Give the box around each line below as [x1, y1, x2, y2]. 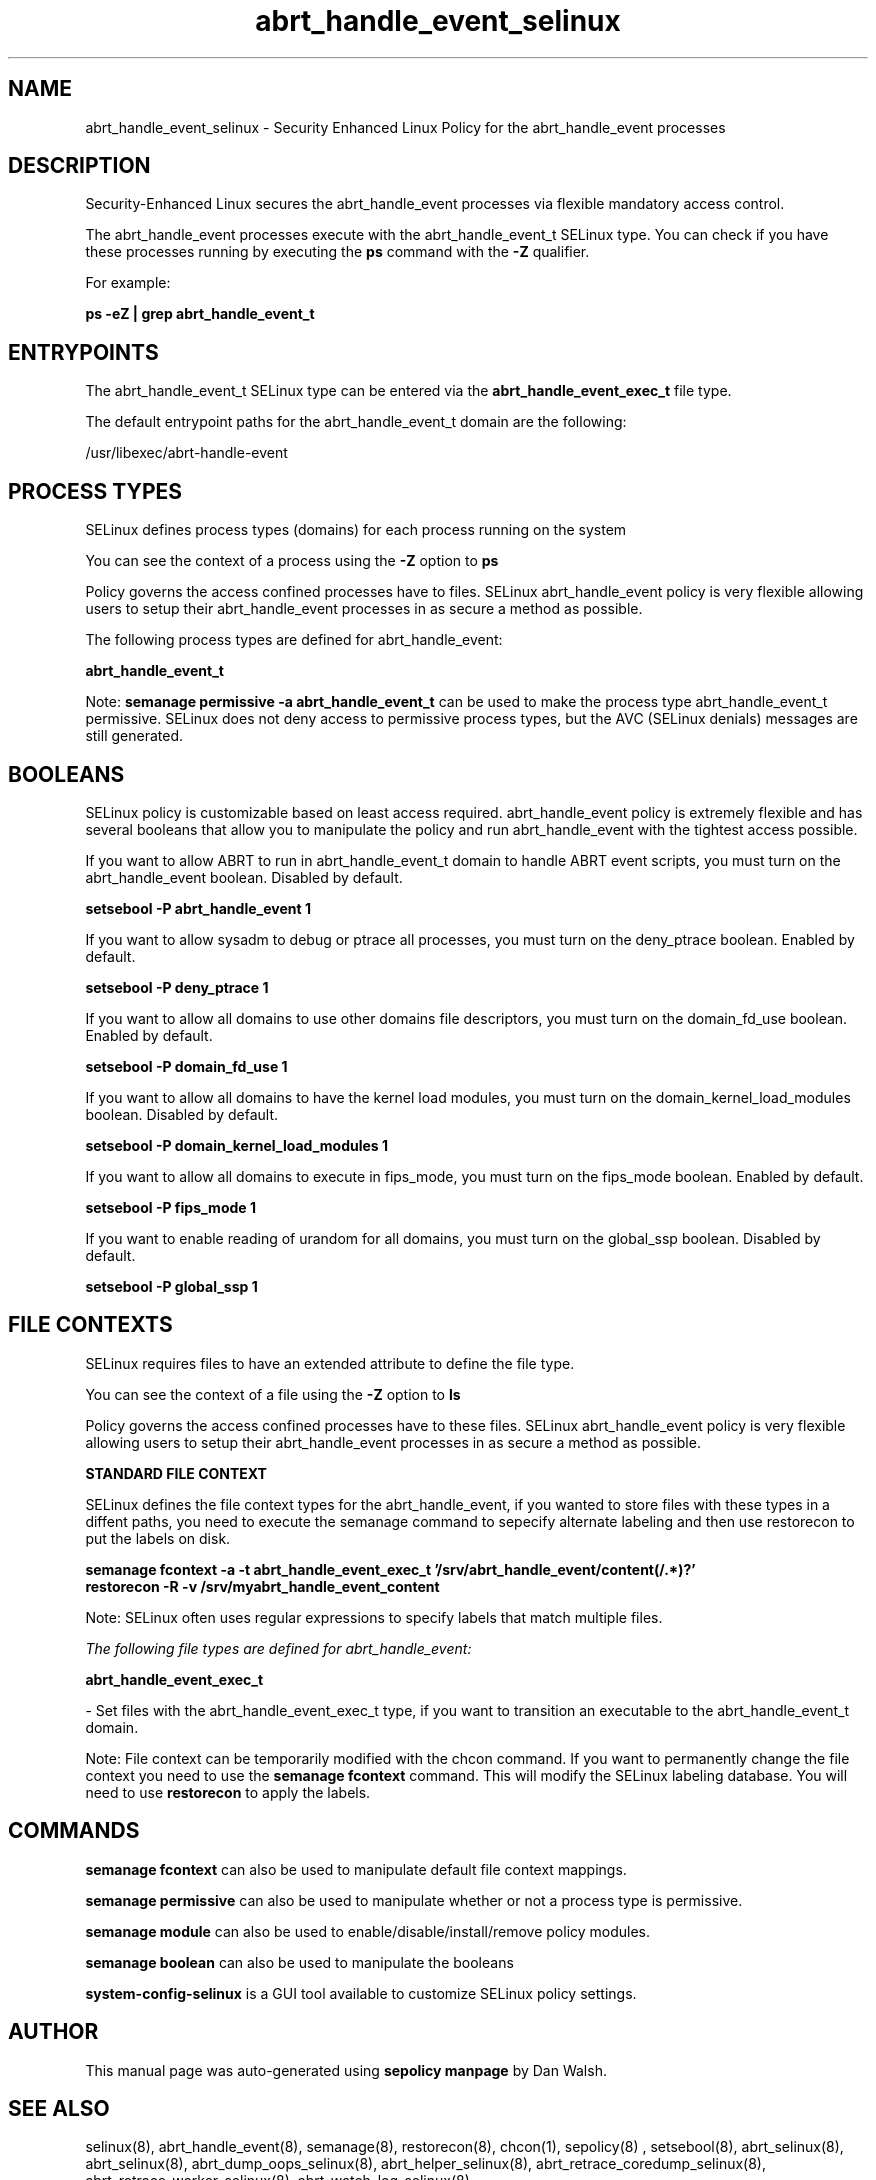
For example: [85, 274, 171, 292]
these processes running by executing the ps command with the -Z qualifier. [85, 243, 590, 261]
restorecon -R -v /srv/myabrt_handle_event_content [85, 1577, 440, 1595]
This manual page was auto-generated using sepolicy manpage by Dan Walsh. [85, 2061, 607, 2079]
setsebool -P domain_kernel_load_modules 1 [85, 1136, 389, 1154]
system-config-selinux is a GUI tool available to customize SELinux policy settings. [85, 1984, 637, 2002]
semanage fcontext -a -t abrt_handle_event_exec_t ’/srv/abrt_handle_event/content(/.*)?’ [85, 1560, 696, 1578]
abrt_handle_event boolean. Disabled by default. [85, 868, 403, 886]
